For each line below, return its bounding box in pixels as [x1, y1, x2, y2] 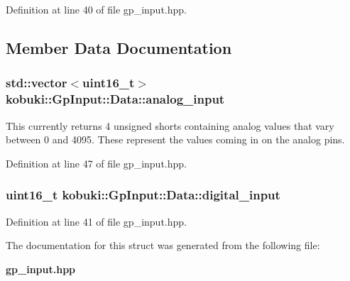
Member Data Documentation [6, 36, 232, 58]
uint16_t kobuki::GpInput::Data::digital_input [6, 186, 280, 204]
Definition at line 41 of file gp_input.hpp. [6, 214, 187, 228]
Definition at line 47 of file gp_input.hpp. [6, 155, 187, 170]
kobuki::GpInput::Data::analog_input [6, 90, 225, 108]
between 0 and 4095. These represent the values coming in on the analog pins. [6, 132, 345, 147]
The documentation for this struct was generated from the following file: [6, 238, 320, 253]
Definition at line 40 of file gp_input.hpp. [6, 2, 187, 16]
